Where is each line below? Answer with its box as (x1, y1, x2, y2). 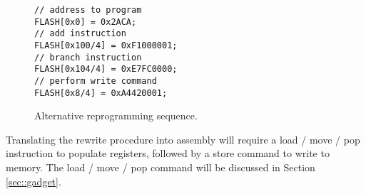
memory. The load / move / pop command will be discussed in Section (6, 160, 315, 175)
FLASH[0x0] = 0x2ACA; (34, 16, 137, 27)
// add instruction (34, 28, 126, 39)
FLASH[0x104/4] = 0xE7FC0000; (34, 64, 178, 75)
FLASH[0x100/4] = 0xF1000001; (34, 40, 178, 50)
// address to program (34, 5, 142, 15)
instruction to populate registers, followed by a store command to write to (6, 146, 330, 161)
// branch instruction (34, 52, 142, 63)
